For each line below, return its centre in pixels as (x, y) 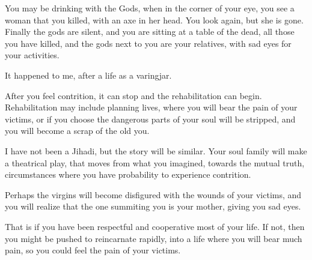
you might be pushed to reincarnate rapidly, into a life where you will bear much (154, 238)
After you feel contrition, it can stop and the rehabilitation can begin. (133, 95)
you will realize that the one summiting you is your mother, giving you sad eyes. (153, 206)
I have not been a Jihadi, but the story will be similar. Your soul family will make (156, 150)
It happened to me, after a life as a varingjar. (88, 75)
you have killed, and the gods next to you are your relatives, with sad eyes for (148, 43)
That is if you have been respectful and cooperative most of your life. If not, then (155, 226)
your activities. (32, 55)
